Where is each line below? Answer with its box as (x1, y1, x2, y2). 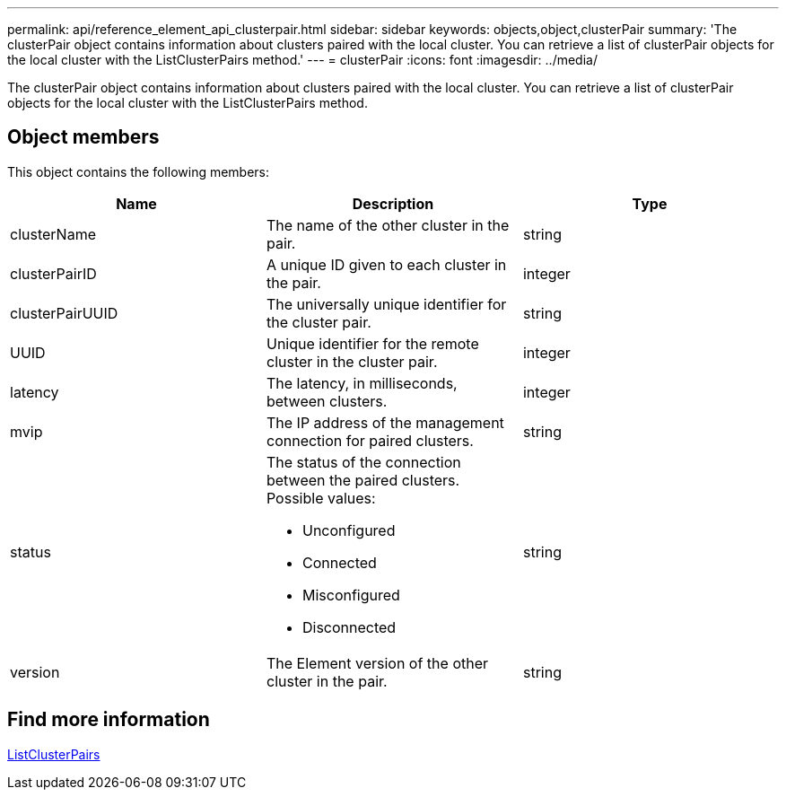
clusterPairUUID (10, 303, 118, 322)
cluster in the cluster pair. (266, 352, 438, 371)
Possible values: (266, 488, 376, 507)
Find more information (7, 708, 210, 731)
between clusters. (266, 391, 388, 410)
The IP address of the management (266, 413, 504, 432)
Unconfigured (301, 521, 396, 539)
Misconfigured (301, 585, 400, 604)
